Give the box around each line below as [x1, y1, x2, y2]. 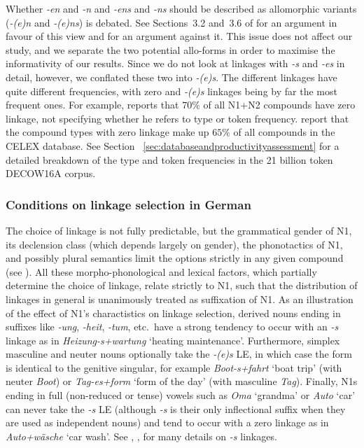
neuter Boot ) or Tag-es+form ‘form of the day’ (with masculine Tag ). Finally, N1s [6, 374, 358, 388]
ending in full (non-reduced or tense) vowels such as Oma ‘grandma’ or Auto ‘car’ [6, 388, 356, 402]
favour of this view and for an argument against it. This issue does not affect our [6, 29, 353, 43]
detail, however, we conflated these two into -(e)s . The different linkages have [6, 69, 337, 84]
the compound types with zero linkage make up [6, 125, 209, 139]
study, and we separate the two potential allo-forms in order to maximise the [6, 42, 335, 57]
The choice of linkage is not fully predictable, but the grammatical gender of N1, [6, 223, 352, 237]
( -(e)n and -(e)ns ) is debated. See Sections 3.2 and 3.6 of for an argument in [6, 15, 337, 29]
